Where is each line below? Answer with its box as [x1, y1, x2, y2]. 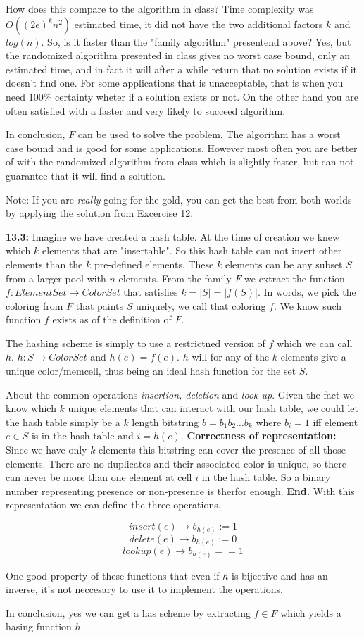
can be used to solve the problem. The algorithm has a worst [77, 127, 341, 142]
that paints [75, 298, 124, 313]
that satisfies [123, 284, 178, 299]
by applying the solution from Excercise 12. [6, 206, 194, 220]
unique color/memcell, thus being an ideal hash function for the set [6, 363, 296, 378]
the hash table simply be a [6, 414, 120, 429]
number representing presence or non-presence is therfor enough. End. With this [6, 483, 355, 498]
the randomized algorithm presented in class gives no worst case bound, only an [6, 48, 351, 63]
